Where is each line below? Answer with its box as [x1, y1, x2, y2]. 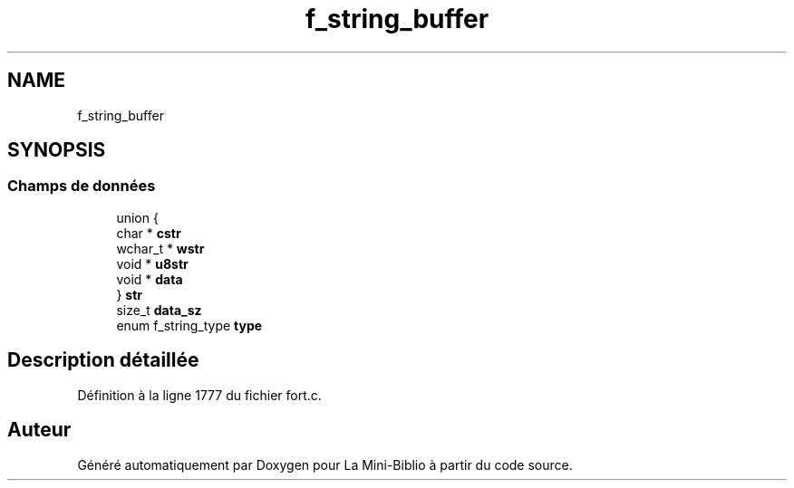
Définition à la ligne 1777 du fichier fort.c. [77, 387, 322, 403]
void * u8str [116, 255, 189, 272]
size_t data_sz [116, 301, 202, 318]
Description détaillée [7, 349, 199, 372]
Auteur [7, 418, 72, 442]
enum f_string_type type [116, 317, 263, 333]
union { [116, 209, 159, 225]
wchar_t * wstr [116, 240, 205, 256]
